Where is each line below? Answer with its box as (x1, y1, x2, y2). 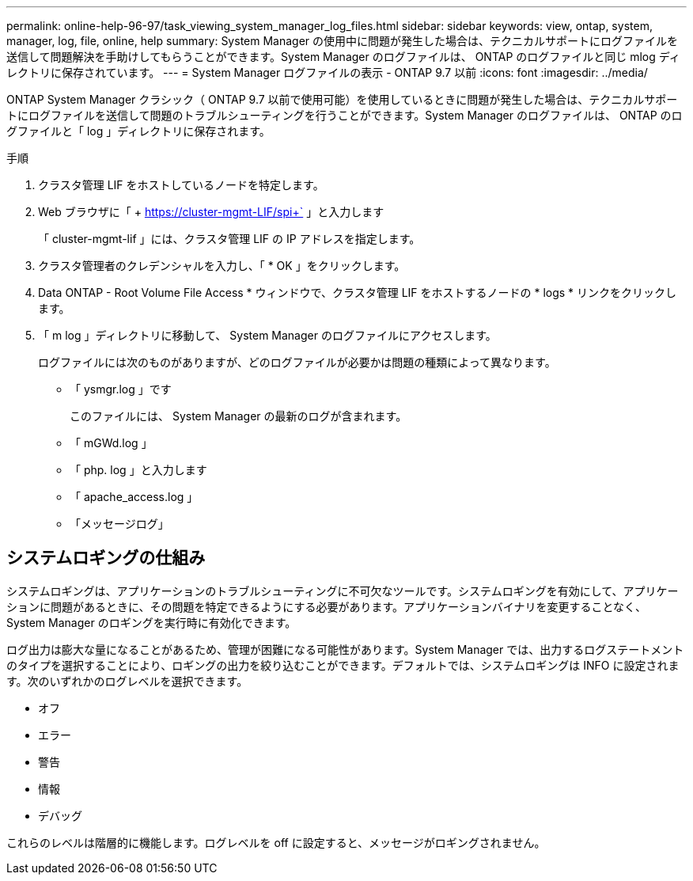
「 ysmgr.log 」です (70, 382, 172, 396)
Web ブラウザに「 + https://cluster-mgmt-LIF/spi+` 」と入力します (38, 205, 384, 218)
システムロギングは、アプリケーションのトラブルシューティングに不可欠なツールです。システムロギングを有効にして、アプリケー (6, 583, 679, 598)
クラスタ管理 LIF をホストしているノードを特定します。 (38, 178, 324, 192)
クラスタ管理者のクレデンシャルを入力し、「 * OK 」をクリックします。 (38, 259, 406, 272)
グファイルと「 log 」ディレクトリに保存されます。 (6, 124, 271, 138)
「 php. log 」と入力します (70, 463, 207, 477)
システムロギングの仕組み (6, 548, 206, 568)
